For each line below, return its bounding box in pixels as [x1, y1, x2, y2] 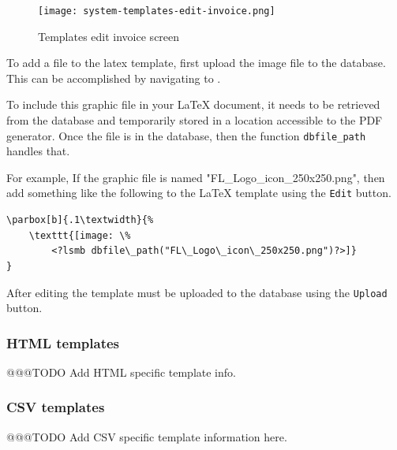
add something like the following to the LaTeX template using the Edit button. [6, 184, 391, 201]
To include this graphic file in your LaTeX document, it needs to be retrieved [6, 96, 380, 113]
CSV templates [6, 397, 105, 417]
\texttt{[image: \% [28, 229, 131, 241]
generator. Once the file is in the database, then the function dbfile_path [6, 127, 366, 143]
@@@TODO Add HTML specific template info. [6, 363, 236, 380]
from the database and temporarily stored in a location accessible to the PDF [6, 112, 383, 128]
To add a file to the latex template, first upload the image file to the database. [6, 54, 386, 71]
